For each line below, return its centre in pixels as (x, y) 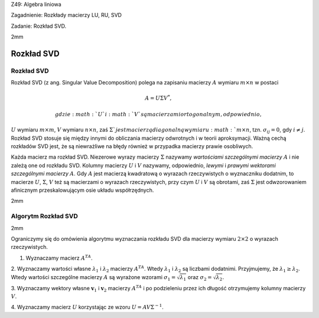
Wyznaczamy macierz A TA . (59, 258)
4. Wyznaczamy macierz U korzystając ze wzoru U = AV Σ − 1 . (87, 307)
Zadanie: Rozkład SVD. (39, 26)
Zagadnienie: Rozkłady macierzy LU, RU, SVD (66, 15)
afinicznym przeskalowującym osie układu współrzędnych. (82, 190)
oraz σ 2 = (200, 278)
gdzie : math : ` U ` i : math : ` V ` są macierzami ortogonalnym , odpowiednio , (159, 114)
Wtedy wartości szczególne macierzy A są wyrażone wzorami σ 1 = (93, 278)
